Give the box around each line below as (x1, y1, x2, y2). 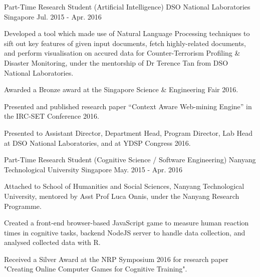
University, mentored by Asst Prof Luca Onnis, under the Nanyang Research (4, 190, 239, 201)
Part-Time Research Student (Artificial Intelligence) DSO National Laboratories (4, 2, 250, 12)
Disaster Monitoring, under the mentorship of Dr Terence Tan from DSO (4, 57, 228, 68)
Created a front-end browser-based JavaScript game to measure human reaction (4, 217, 249, 228)
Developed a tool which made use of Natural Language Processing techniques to (4, 28, 250, 39)
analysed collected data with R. (4, 237, 101, 247)
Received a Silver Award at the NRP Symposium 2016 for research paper (4, 253, 228, 264)
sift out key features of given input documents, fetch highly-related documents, (4, 38, 246, 48)
